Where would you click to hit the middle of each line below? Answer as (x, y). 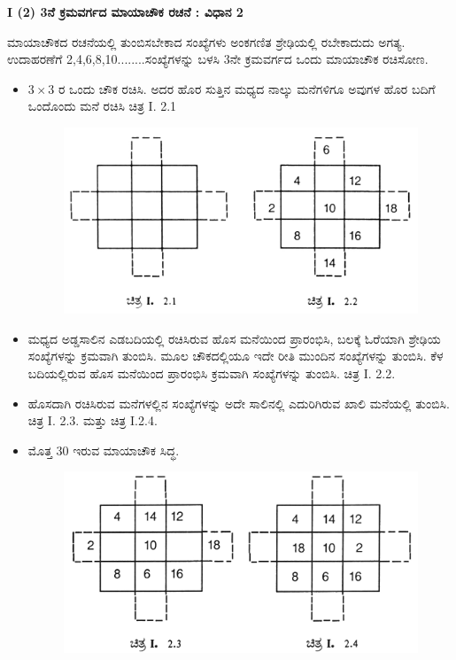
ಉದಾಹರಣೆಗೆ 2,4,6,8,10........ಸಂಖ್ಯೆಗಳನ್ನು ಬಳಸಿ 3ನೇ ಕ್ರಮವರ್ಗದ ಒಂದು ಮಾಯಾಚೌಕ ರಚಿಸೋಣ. (218, 59)
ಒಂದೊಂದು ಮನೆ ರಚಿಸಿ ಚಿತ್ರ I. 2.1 (102, 106)
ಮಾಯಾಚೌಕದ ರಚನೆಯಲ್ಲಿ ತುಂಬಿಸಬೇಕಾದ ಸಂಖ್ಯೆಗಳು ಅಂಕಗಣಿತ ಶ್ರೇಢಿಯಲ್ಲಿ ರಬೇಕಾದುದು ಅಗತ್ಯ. (206, 41)
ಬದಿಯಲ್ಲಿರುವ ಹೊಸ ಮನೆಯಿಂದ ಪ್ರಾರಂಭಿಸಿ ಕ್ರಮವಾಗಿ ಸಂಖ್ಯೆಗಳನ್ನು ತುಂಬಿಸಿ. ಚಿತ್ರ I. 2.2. (212, 373)
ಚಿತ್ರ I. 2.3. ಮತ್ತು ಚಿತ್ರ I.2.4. (93, 420)
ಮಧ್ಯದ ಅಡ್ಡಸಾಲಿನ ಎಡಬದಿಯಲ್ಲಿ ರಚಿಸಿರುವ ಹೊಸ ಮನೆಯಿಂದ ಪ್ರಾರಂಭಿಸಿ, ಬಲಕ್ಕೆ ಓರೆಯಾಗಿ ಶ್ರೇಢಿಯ (234, 338)
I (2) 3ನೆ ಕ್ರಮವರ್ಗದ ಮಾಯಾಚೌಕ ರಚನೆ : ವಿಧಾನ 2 (125, 12)
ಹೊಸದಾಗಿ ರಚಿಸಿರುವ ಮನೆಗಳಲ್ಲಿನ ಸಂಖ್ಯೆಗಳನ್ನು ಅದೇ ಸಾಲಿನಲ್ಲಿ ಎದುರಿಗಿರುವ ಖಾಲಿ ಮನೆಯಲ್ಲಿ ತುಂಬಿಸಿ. (239, 403)
